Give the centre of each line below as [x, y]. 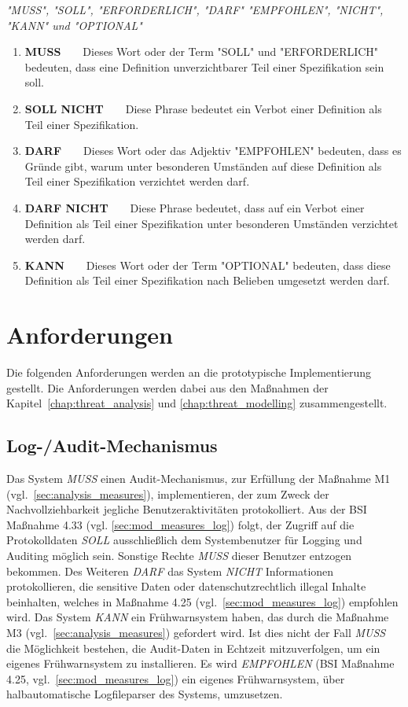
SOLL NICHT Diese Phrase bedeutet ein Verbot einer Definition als [203, 108]
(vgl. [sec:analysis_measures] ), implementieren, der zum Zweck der [168, 493]
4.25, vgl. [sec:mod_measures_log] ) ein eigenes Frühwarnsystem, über [176, 678]
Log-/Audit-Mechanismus [112, 446]
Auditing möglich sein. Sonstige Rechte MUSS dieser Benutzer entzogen [179, 555]
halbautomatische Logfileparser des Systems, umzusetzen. [145, 694]
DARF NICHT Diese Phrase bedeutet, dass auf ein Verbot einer [195, 207]
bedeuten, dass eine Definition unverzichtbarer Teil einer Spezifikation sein [204, 66]
